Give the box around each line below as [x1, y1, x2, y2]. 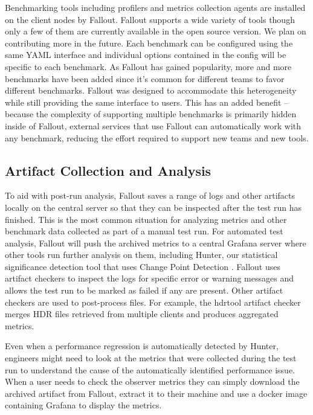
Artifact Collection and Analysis [5, 161, 211, 179]
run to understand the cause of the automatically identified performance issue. [5, 363, 295, 376]
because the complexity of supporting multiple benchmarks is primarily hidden [5, 108, 297, 120]
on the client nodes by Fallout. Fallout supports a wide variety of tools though [5, 13, 295, 25]
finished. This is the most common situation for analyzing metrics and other [5, 213, 287, 225]
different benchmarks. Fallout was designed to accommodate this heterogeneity [5, 84, 297, 97]
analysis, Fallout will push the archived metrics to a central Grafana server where [5, 236, 306, 249]
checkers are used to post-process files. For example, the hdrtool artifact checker [5, 295, 301, 308]
